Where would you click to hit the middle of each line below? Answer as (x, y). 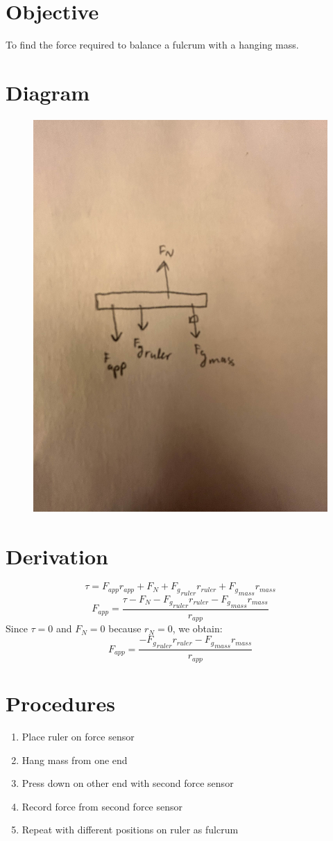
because (125, 628)
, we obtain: (197, 628)
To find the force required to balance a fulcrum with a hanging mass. (152, 45)
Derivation (57, 556)
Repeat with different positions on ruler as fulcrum (130, 830)
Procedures (60, 703)
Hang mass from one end (75, 760)
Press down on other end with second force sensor (128, 783)
